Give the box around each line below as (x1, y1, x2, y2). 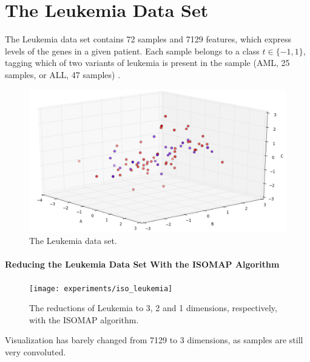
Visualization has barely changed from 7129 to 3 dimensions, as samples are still (5, 334, 303, 346)
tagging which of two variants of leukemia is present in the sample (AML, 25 (5, 56, 290, 69)
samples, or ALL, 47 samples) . (5, 68, 121, 81)
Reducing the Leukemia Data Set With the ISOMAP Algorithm (5, 258, 280, 271)
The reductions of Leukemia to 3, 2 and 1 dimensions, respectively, (29, 301, 277, 314)
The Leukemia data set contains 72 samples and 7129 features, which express (5, 33, 292, 45)
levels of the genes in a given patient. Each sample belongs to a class (5, 44, 260, 57)
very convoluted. (5, 345, 66, 358)
